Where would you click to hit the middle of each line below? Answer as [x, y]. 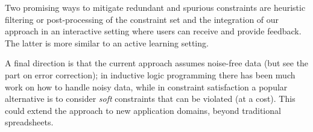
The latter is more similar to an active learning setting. [107, 42]
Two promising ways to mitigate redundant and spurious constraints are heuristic [155, 7]
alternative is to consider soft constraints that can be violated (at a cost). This [150, 99]
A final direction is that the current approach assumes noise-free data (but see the [157, 63]
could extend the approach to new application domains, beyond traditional [143, 110]
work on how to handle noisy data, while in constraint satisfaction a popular [146, 86]
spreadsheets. [29, 122]
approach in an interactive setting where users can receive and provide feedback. [153, 31]
